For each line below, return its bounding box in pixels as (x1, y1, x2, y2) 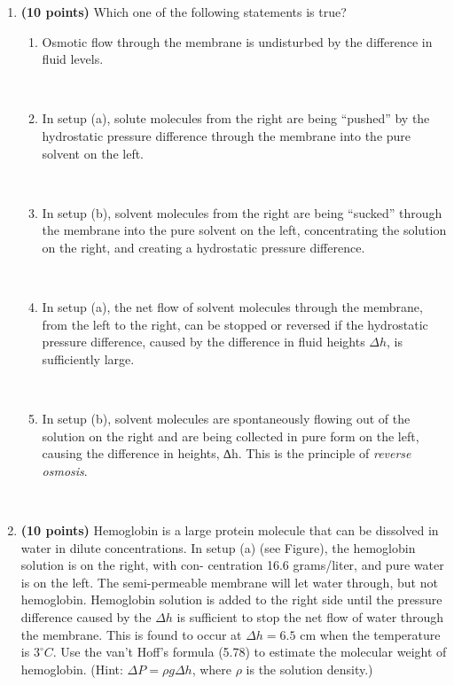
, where (192, 659, 231, 678)
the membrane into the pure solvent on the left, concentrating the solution (42, 221, 447, 239)
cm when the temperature (300, 625, 441, 643)
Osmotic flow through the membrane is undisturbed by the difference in (42, 32, 433, 51)
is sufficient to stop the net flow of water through (176, 608, 444, 627)
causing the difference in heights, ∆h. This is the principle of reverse (42, 444, 411, 463)
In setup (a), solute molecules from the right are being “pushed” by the (42, 109, 430, 128)
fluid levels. (42, 50, 104, 68)
